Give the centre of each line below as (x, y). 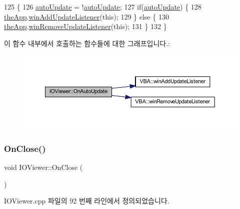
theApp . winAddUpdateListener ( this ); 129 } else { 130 (86, 16)
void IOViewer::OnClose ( (43, 167)
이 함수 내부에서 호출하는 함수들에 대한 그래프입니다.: (87, 43)
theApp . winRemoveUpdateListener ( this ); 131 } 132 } (85, 26)
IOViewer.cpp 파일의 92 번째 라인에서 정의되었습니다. (87, 201)
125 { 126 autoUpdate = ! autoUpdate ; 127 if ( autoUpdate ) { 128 (103, 7)
